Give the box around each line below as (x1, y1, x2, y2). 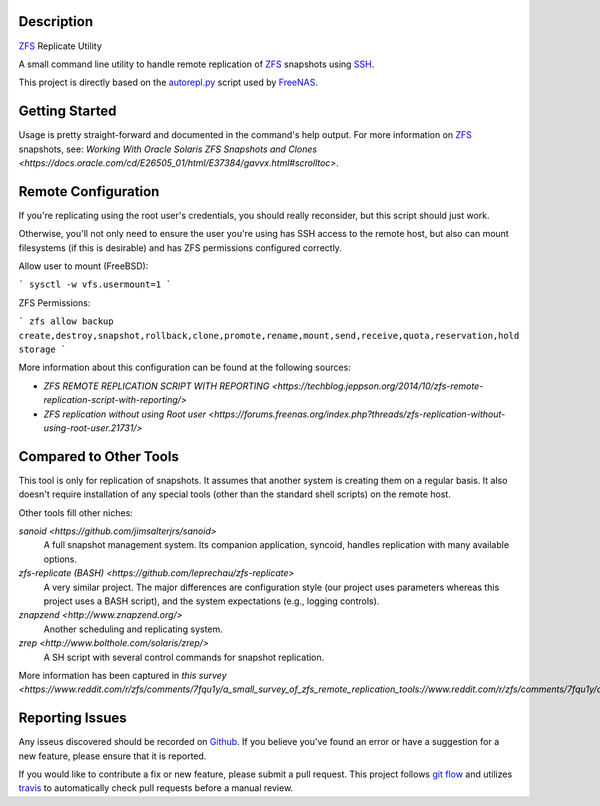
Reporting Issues (18, 710, 127, 727)
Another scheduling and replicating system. (43, 623, 224, 635)
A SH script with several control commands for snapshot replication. (43, 651, 325, 663)
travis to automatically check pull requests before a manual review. (18, 782, 294, 794)
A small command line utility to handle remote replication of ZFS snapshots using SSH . (18, 58, 375, 70)
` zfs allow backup (18, 316, 114, 327)
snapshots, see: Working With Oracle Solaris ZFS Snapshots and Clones (18, 143, 318, 155)
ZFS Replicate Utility (18, 40, 102, 52)
